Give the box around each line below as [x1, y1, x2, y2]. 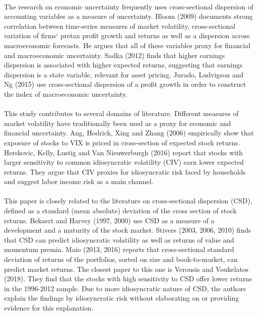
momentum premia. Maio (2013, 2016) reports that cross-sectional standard [4, 244, 234, 254]
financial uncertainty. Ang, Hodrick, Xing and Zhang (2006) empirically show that [4, 127, 254, 138]
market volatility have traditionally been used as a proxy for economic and [4, 118, 231, 128]
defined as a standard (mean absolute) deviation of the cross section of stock [4, 205, 237, 216]
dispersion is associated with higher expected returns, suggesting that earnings [4, 60, 243, 70]
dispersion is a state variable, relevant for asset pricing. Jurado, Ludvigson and [4, 69, 244, 79]
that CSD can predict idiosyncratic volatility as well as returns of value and [4, 234, 234, 245]
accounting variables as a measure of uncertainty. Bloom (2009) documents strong [4, 11, 253, 21]
